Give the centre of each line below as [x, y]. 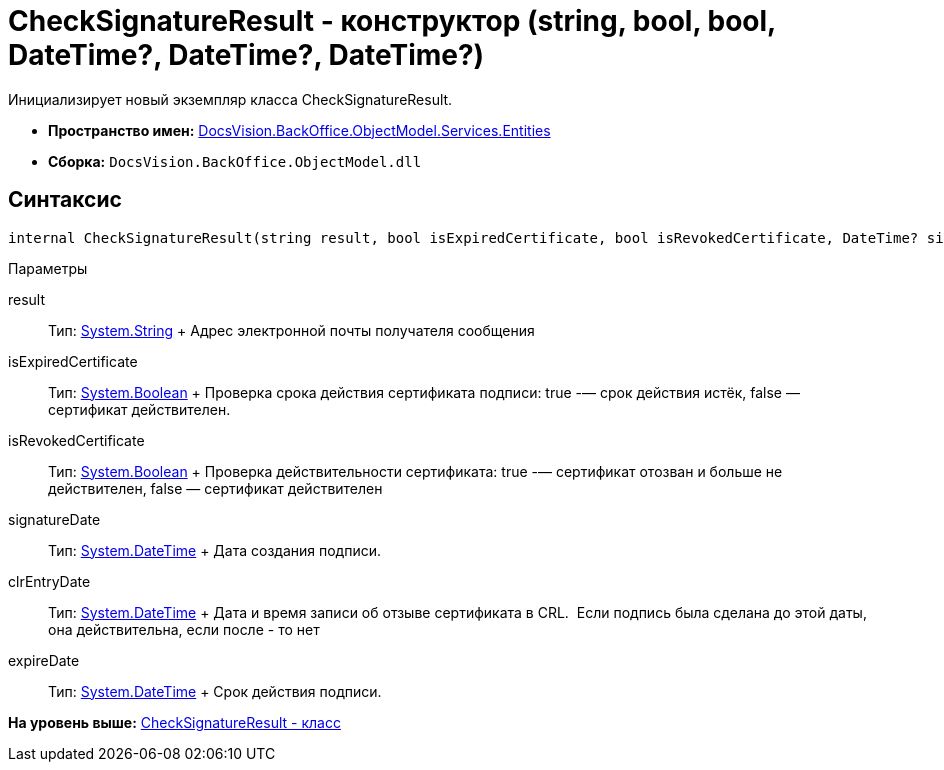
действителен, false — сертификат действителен [215, 488]
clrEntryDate [49, 581]
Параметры [48, 268]
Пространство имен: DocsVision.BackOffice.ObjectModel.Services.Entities [299, 130]
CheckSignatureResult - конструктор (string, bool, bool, [392, 21]
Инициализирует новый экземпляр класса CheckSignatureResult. [230, 99]
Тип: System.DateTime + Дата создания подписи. [215, 550]
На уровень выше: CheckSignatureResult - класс [174, 722]
